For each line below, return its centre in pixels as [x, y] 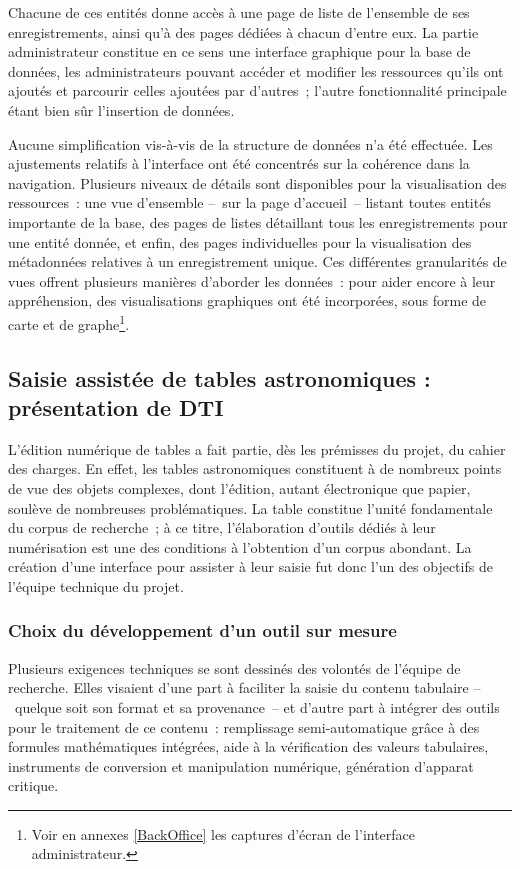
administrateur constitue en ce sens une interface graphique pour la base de [239, 51]
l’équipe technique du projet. [96, 585]
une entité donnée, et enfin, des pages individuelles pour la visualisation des [240, 241]
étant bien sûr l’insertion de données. [121, 109]
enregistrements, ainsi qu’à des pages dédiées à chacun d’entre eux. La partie [243, 31]
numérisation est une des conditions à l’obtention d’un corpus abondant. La [240, 546]
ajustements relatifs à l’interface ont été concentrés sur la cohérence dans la [239, 163]
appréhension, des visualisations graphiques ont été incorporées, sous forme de [247, 300]
